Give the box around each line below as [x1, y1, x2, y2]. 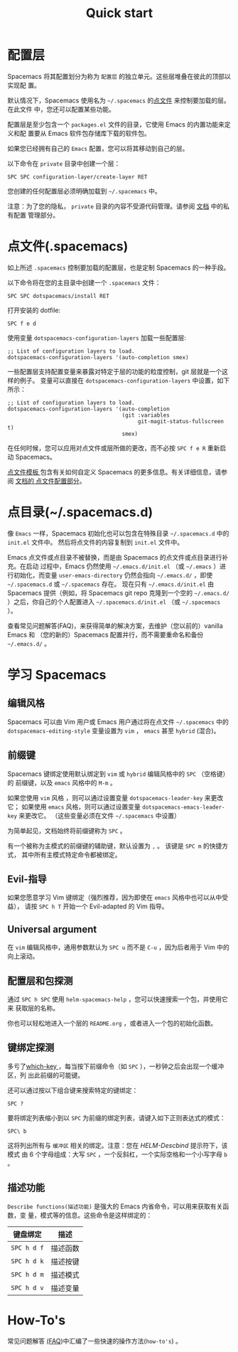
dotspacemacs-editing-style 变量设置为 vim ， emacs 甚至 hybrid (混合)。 [7, 726, 220, 735]
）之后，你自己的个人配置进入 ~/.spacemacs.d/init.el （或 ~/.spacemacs [7, 597, 221, 606]
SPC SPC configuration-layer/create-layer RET [7, 173, 148, 181]
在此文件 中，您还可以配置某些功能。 [7, 105, 115, 113]
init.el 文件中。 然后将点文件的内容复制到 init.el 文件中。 [7, 538, 183, 546]
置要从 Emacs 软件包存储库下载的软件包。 [27, 129, 151, 137]
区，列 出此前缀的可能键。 [7, 1070, 84, 1079]
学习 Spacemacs [7, 667, 107, 683]
